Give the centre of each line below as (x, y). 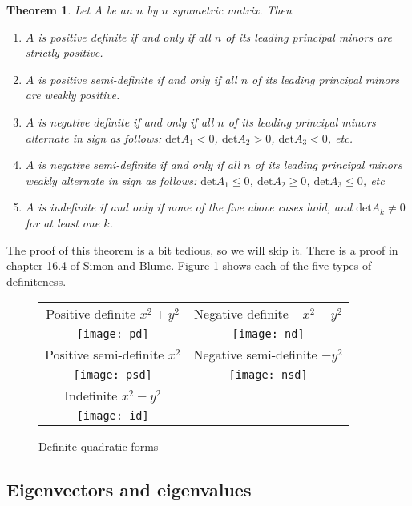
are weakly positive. (73, 95)
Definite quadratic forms (99, 446)
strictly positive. (64, 52)
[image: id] (113, 416)
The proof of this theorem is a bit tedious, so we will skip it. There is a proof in (202, 249)
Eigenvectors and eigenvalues (129, 490)
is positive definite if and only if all (124, 36)
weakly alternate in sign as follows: (111, 180)
